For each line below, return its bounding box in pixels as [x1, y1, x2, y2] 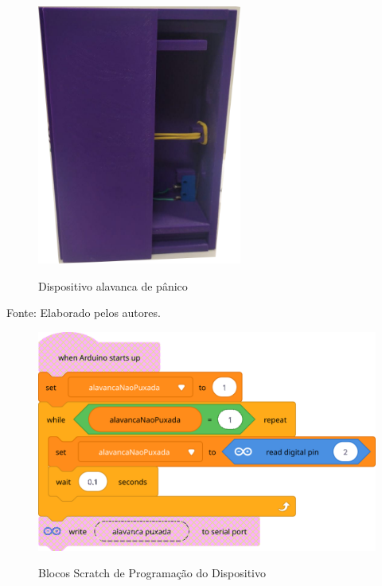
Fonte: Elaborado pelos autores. [6, 304, 161, 321]
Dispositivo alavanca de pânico [38, 277, 188, 294]
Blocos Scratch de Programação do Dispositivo [38, 565, 266, 581]
